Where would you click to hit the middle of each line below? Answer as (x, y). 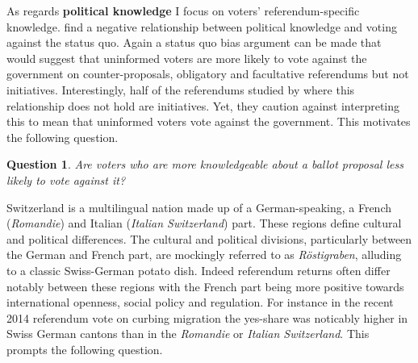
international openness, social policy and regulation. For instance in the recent (200, 302)
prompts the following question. (85, 349)
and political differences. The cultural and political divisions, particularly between (209, 238)
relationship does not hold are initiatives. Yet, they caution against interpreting (203, 105)
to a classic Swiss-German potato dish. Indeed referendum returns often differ (199, 270)
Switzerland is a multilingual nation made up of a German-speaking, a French (199, 207)
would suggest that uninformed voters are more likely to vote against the (187, 58)
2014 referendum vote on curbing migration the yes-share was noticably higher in (207, 317)
